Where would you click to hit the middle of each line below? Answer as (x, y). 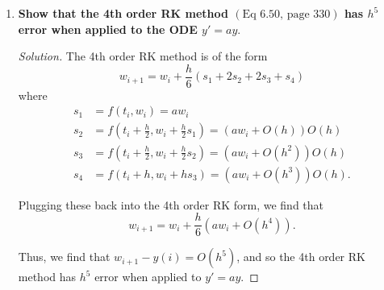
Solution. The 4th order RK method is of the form (143, 56)
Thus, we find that (64, 257)
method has (47, 277)
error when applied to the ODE (108, 29)
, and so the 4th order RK (301, 257)
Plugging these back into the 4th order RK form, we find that (171, 204)
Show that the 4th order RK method (123, 13)
